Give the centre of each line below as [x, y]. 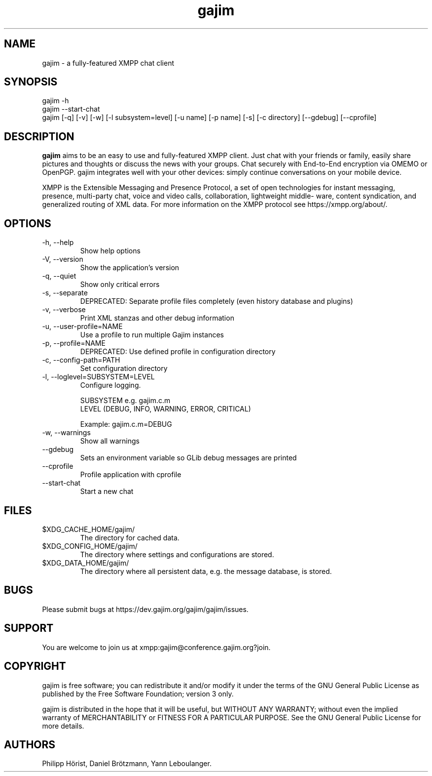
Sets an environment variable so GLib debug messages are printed [188, 458]
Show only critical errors [120, 285]
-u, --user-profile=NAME [82, 327]
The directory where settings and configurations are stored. [177, 554]
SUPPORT [29, 628]
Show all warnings [110, 441]
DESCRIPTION [39, 136]
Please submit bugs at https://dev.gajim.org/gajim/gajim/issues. [145, 609]
